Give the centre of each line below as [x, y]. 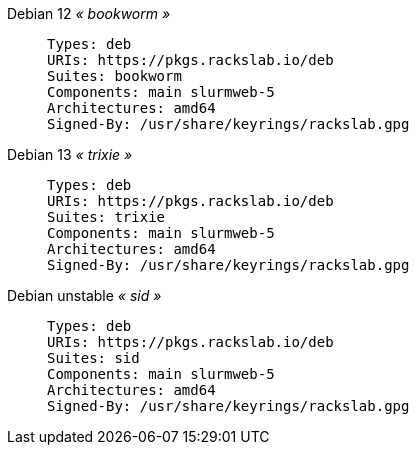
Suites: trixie [106, 217]
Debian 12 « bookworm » [89, 13]
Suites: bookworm [114, 76]
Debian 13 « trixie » [70, 154]
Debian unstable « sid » [84, 295]
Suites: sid [93, 358]
